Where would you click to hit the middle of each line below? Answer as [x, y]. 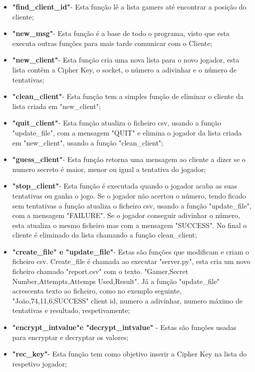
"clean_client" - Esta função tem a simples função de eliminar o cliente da [128, 96]
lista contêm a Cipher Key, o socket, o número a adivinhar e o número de [124, 69]
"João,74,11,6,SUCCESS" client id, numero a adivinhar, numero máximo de [127, 300]
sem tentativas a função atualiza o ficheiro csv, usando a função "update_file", [132, 205]
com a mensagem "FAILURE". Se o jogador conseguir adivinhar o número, [126, 215]
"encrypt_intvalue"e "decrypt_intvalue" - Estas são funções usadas [124, 327]
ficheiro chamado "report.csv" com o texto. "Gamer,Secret [100, 271]
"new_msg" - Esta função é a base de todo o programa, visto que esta [121, 33]
